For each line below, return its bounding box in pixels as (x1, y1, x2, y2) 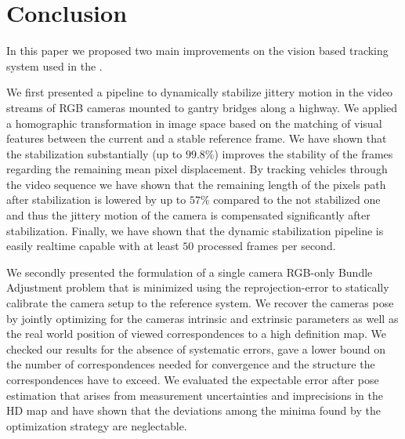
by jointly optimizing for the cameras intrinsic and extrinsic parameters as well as (6, 310, 399, 326)
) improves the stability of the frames (214, 145, 393, 161)
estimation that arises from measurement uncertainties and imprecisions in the (6, 386, 383, 403)
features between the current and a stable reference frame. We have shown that (6, 130, 387, 147)
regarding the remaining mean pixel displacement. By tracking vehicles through (6, 161, 388, 177)
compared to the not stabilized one (213, 191, 381, 208)
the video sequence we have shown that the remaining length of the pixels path (6, 176, 386, 192)
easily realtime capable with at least (6, 238, 179, 254)
